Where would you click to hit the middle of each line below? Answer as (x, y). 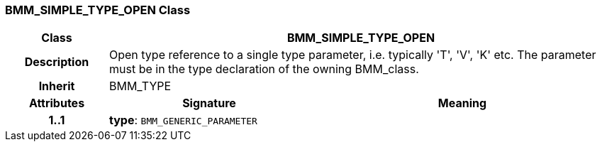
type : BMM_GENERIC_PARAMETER (183, 120)
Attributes (57, 103)
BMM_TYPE (140, 86)
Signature (209, 103)
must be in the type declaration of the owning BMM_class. (264, 69)
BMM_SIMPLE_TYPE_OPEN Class (98, 10)
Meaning (462, 103)
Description (57, 62)
